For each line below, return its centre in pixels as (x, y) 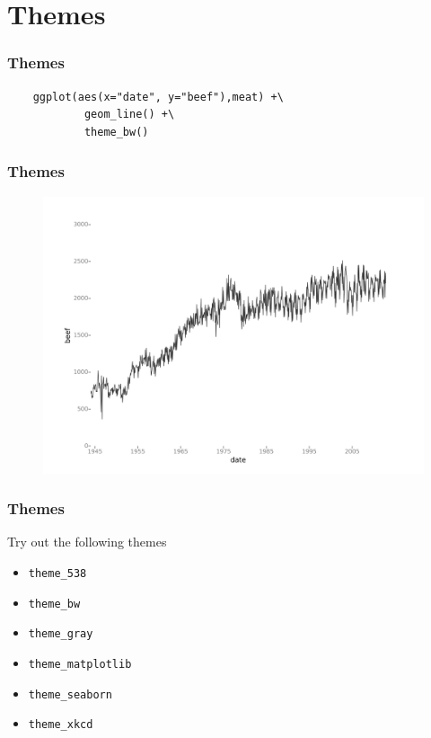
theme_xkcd (61, 725)
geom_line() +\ (129, 115)
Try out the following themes (87, 542)
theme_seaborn (70, 694)
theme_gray (61, 634)
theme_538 (57, 574)
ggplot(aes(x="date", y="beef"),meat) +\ (158, 97)
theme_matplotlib (80, 665)
